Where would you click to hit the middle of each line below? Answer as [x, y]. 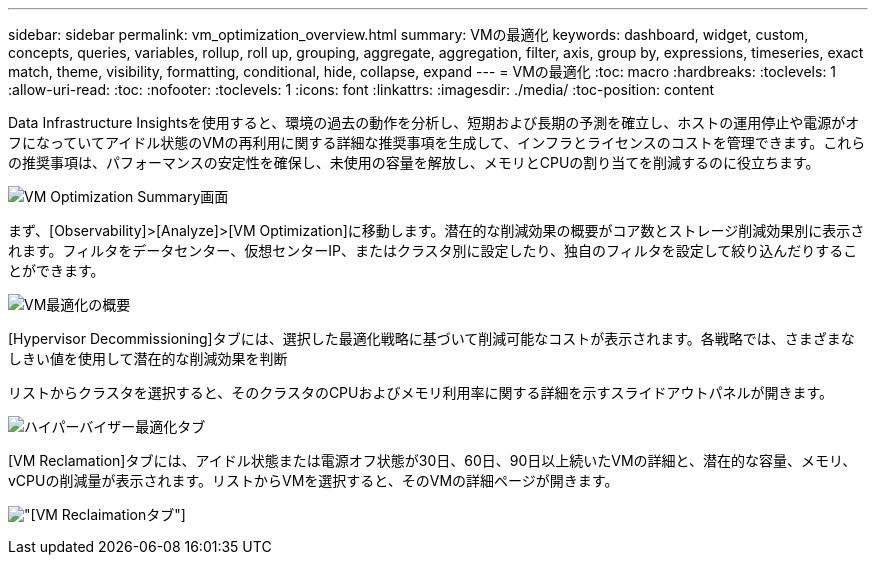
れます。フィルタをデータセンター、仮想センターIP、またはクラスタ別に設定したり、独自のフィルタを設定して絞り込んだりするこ [433, 250]
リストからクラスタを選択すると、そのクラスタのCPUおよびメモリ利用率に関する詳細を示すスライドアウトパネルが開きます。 [421, 392]
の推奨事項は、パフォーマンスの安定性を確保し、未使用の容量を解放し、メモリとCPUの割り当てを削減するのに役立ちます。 [414, 162]
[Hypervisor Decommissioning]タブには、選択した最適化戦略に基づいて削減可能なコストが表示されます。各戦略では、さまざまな [431, 338]
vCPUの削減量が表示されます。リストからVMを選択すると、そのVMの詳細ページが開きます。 [313, 480]
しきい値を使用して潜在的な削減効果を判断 [148, 358]
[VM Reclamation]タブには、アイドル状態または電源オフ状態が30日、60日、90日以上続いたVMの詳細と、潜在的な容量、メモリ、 [432, 460]
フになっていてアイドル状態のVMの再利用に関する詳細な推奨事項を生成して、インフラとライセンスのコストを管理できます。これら [437, 142]
